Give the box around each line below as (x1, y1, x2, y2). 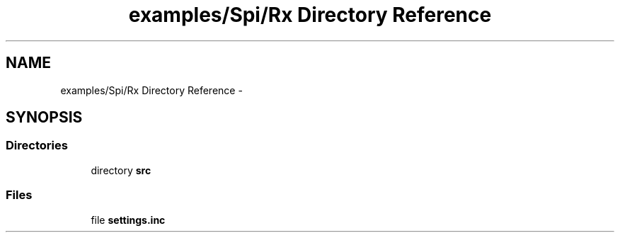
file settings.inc (91, 213, 166, 226)
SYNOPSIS (6, 108, 83, 127)
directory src (91, 164, 151, 176)
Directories (6, 138, 68, 153)
